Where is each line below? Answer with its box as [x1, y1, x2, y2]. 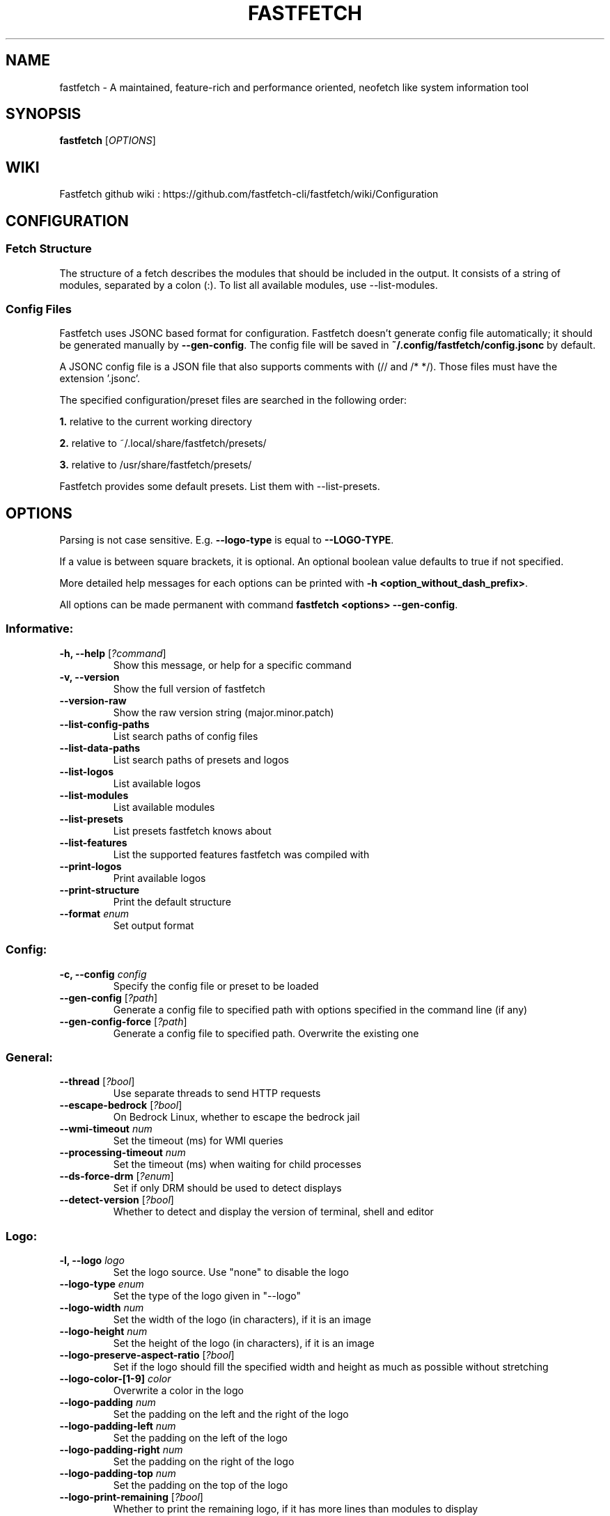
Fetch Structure [6, 242, 92, 256]
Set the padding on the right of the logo [113, 1455, 295, 1468]
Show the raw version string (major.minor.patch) [113, 706, 334, 718]
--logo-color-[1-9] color [59, 1373, 171, 1385]
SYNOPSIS [6, 105, 81, 123]
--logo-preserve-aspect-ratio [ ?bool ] [59, 1349, 235, 1361]
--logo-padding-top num [59, 1467, 176, 1480]
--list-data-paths [59, 741, 140, 754]
